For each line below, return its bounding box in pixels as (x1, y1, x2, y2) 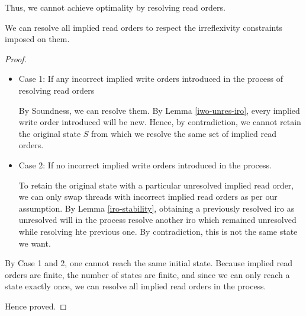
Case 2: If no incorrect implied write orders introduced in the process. (18, 158, 272, 171)
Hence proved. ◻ (5, 299, 67, 312)
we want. (18, 237, 51, 249)
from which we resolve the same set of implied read (91, 127, 277, 139)
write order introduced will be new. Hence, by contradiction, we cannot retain (18, 116, 301, 128)
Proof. (5, 52, 27, 65)
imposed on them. (5, 33, 70, 45)
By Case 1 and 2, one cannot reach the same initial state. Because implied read (5, 257, 293, 269)
